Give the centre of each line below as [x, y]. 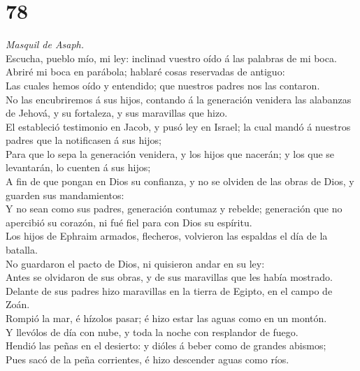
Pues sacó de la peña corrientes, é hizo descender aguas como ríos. [147, 359]
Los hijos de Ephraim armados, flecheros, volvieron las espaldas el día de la [167, 236]
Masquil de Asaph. [45, 44]
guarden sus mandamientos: [65, 195]
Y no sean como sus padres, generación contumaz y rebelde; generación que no [174, 209]
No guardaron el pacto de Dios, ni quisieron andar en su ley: [135, 263]
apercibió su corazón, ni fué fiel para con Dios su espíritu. [129, 222]
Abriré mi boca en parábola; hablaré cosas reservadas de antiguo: [145, 72]
